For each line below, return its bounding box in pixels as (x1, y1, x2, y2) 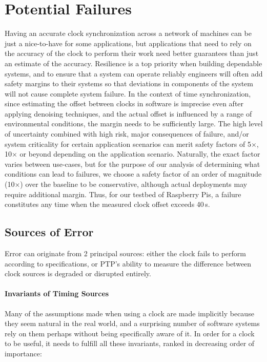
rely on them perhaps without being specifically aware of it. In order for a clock (5, 328, 255, 338)
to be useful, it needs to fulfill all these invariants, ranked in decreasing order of (5, 338, 255, 349)
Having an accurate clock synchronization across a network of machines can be (5, 28, 252, 39)
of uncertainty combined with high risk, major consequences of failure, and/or (5, 128, 249, 139)
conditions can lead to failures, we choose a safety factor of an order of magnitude (5, 168, 262, 179)
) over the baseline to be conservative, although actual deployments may (20, 179, 248, 189)
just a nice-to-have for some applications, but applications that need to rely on (5, 37, 252, 48)
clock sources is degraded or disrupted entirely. (5, 268, 151, 279)
